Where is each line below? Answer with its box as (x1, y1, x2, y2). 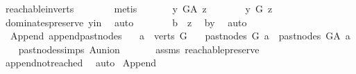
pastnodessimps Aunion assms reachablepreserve (18, 41, 260, 56)
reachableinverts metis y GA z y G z (5, 1, 273, 15)
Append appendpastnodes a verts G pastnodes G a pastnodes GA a (10, 28, 350, 43)
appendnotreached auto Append (5, 55, 157, 70)
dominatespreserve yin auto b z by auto (5, 15, 247, 29)
